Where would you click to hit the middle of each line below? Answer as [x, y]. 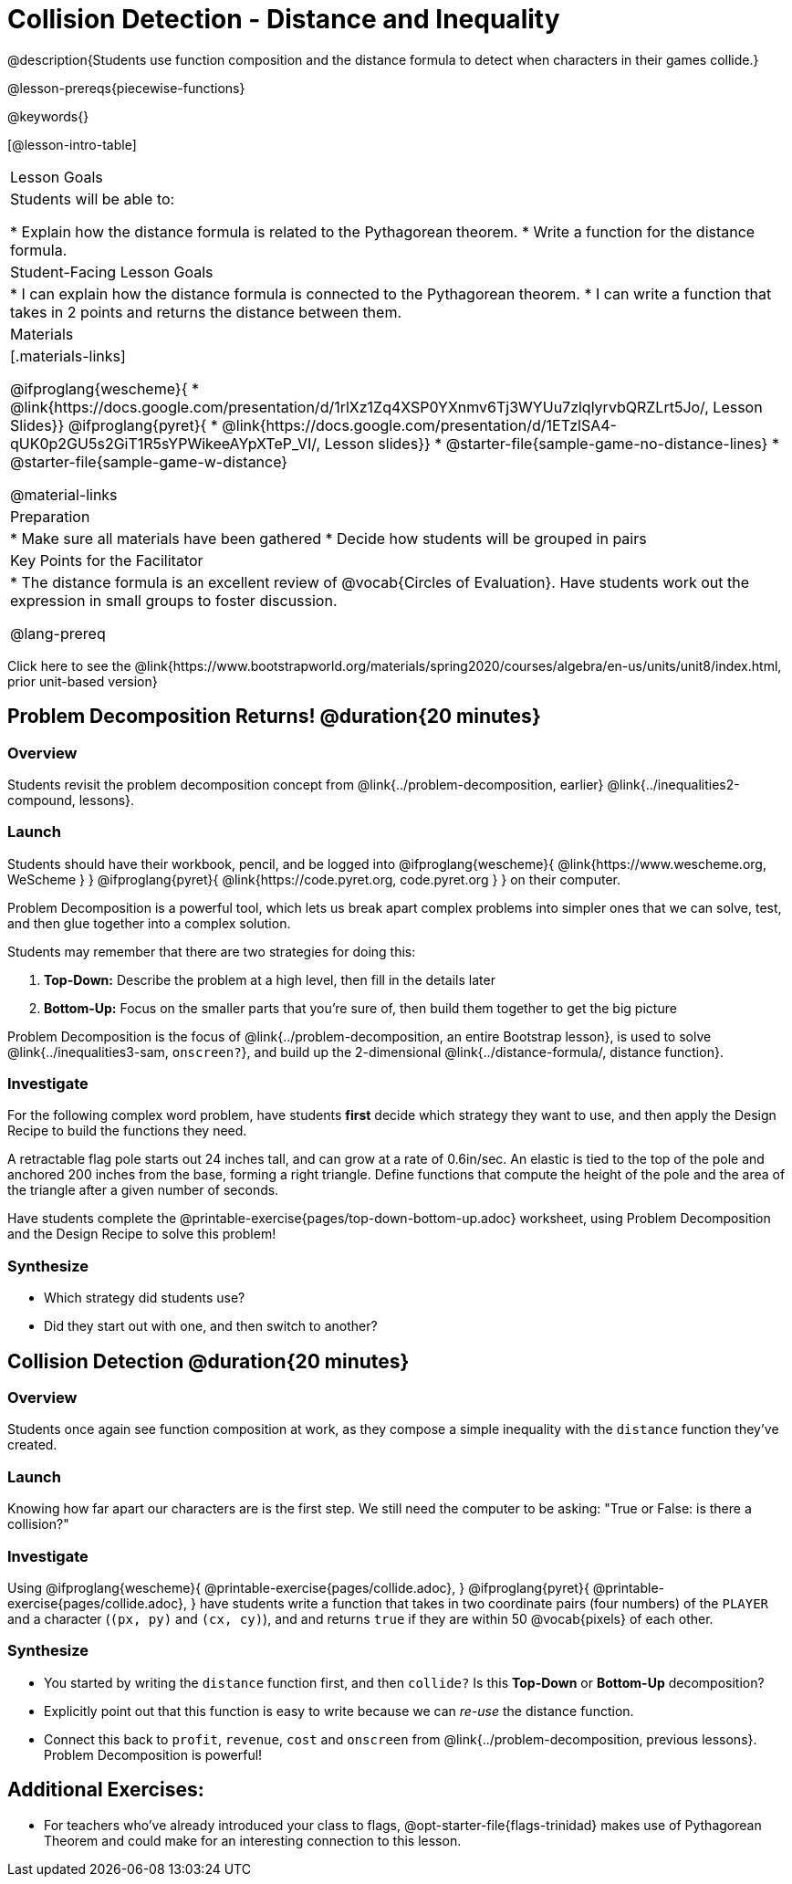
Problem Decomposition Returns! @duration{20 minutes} [274, 717]
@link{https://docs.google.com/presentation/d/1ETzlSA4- [419, 425]
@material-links [64, 494]
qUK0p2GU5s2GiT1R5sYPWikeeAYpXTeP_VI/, [166, 443]
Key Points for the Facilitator [107, 560]
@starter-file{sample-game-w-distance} [149, 461]
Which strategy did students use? [145, 1298]
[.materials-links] [68, 356]
